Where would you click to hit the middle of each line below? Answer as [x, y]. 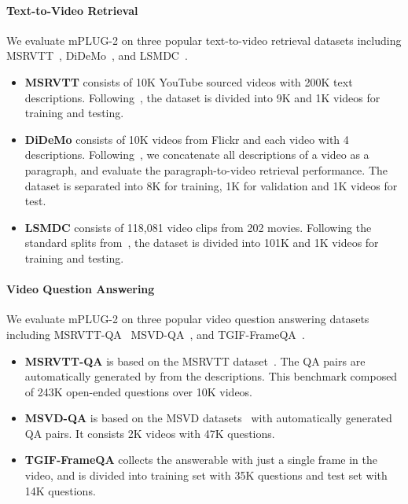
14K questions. [60, 490]
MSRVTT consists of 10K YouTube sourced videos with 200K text [189, 81]
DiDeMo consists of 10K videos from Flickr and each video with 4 [187, 139]
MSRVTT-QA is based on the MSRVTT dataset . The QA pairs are [195, 361]
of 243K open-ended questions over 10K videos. [139, 391]
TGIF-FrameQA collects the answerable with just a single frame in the [201, 460]
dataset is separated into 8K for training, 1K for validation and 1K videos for [211, 185]
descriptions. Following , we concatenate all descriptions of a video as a [197, 155]
